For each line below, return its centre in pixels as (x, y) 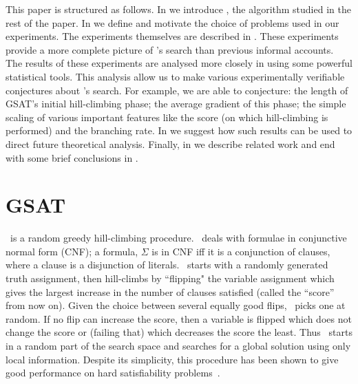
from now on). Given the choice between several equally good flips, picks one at (176, 305)
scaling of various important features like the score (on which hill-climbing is (167, 117)
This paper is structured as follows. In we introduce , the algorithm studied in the (178, 9)
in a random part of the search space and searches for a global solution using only (178, 345)
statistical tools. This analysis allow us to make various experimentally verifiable (175, 76)
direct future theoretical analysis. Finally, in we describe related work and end (170, 143)
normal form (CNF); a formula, (72, 251)
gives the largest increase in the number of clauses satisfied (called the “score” (170, 291)
